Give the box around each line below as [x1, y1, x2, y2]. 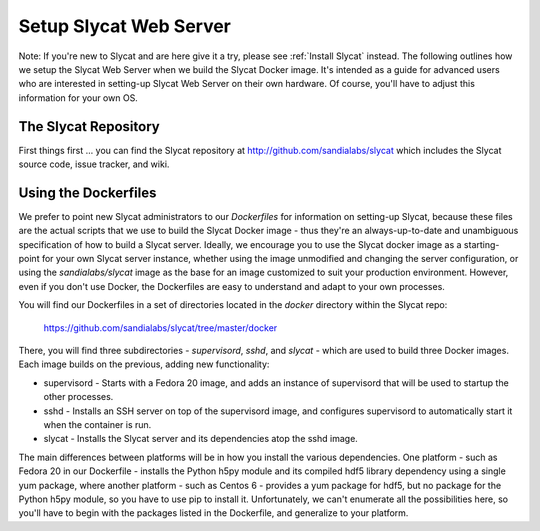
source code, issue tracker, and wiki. [18, 158, 170, 170]
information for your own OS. [18, 91, 139, 104]
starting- [463, 238, 500, 250]
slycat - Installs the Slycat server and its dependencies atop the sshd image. [43, 433, 359, 445]
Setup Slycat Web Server [18, 15, 232, 37]
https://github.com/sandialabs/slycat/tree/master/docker [43, 321, 278, 334]
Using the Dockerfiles [18, 184, 157, 201]
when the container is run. [43, 419, 152, 430]
